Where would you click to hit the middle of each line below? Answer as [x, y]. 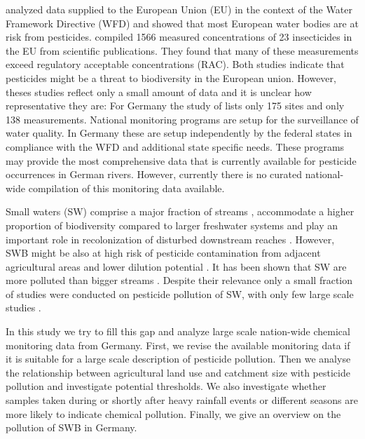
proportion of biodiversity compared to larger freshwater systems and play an [172, 225]
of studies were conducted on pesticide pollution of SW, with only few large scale [180, 293]
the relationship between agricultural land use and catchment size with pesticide [178, 372]
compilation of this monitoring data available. [126, 188]
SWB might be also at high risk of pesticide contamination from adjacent [163, 253]
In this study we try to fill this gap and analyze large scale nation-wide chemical [178, 331]
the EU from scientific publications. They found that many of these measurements [182, 50]
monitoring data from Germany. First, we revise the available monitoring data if [178, 345]
